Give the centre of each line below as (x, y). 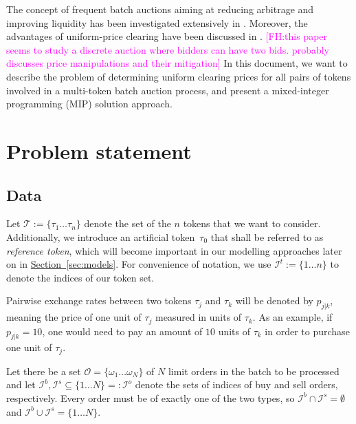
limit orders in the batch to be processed (254, 371)
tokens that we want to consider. (252, 223)
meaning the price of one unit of (74, 317)
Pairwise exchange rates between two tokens (99, 300)
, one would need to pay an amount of (122, 331)
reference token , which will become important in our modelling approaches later (174, 250)
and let (21, 384)
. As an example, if (292, 317)
